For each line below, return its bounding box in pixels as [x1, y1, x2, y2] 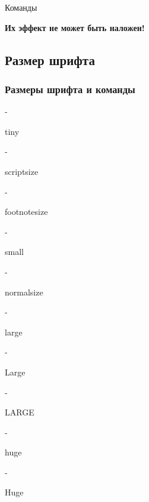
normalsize [5, 285, 43, 298]
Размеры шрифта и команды [5, 81, 135, 96]
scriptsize [5, 165, 39, 177]
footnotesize [5, 205, 48, 218]
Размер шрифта [5, 50, 95, 69]
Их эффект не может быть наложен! [5, 21, 145, 33]
